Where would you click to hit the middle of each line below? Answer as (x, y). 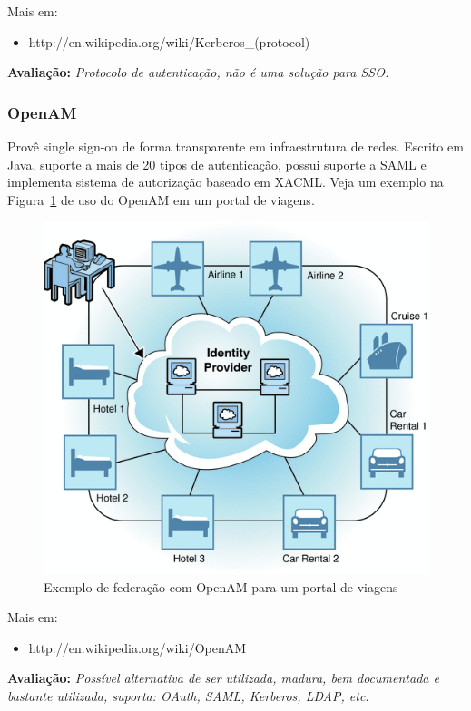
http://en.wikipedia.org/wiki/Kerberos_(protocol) (169, 41)
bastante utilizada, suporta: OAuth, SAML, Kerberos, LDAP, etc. (188, 695)
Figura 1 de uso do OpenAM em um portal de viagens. (161, 199)
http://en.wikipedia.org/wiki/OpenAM (137, 647)
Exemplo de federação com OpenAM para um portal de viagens (221, 586)
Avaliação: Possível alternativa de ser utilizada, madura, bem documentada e (223, 678)
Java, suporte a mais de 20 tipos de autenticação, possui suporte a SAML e (217, 164)
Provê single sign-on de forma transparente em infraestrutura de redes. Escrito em (235, 146)
